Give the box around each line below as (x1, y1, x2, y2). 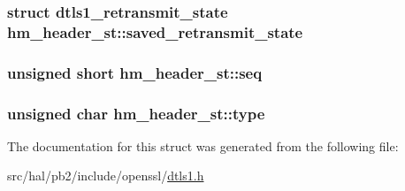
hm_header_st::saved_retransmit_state (7, 20, 303, 42)
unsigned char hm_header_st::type (7, 102, 265, 124)
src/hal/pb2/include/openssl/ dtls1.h (7, 166, 204, 185)
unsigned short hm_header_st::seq (7, 61, 263, 83)
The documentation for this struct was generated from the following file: (7, 136, 399, 155)
